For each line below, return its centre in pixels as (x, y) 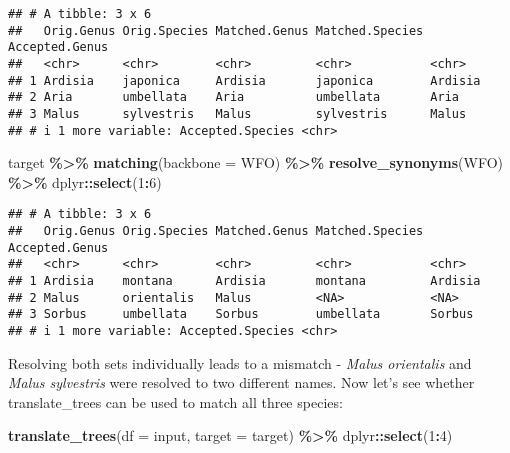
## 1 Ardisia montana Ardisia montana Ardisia (244, 281)
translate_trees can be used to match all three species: (175, 401)
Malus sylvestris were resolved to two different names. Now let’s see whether (241, 382)
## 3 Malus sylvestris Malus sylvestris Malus (237, 113)
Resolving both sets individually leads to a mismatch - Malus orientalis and (240, 362)
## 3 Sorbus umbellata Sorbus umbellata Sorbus (241, 314)
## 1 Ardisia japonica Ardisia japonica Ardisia (244, 80)
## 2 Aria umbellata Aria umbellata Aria (234, 97)
